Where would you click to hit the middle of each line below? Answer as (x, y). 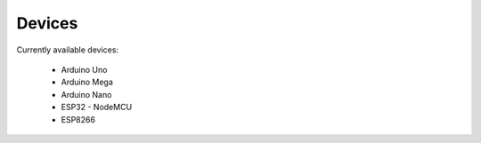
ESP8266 (78, 119)
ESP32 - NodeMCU (97, 107)
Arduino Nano (86, 94)
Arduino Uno (84, 69)
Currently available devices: (68, 50)
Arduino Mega (87, 82)
